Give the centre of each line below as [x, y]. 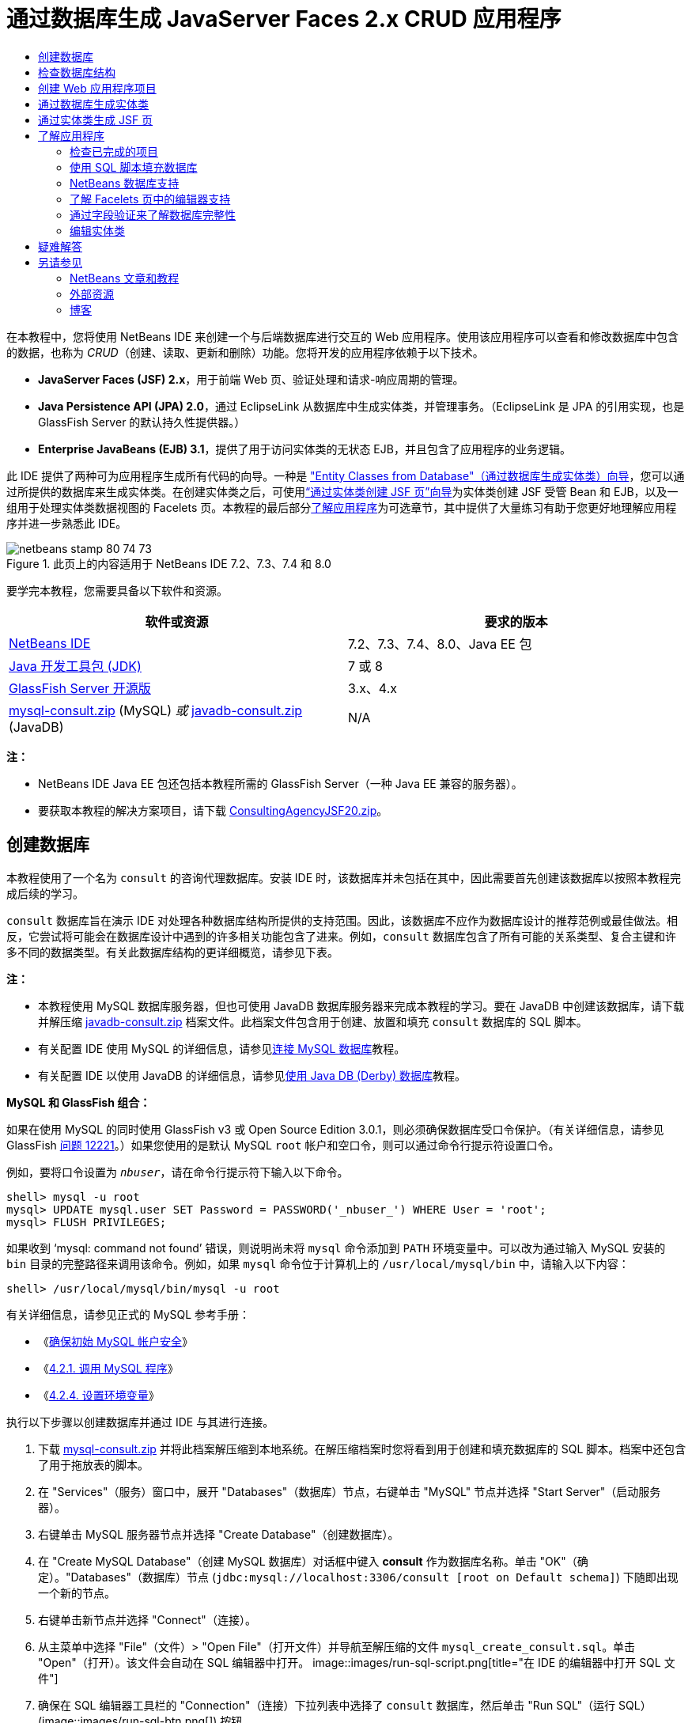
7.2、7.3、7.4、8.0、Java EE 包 [440, 644]
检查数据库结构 [77, 72]
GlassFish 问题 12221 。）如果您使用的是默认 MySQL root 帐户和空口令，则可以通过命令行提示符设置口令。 [283, 1145]
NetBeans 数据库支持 [125, 183]
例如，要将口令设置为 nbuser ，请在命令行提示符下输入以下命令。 [178, 1172]
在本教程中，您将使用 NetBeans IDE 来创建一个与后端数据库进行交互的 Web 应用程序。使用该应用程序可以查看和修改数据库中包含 [343, 336]
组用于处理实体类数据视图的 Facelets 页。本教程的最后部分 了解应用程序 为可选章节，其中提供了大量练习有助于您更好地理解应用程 [342, 507]
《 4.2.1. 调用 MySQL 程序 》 [108, 1368]
